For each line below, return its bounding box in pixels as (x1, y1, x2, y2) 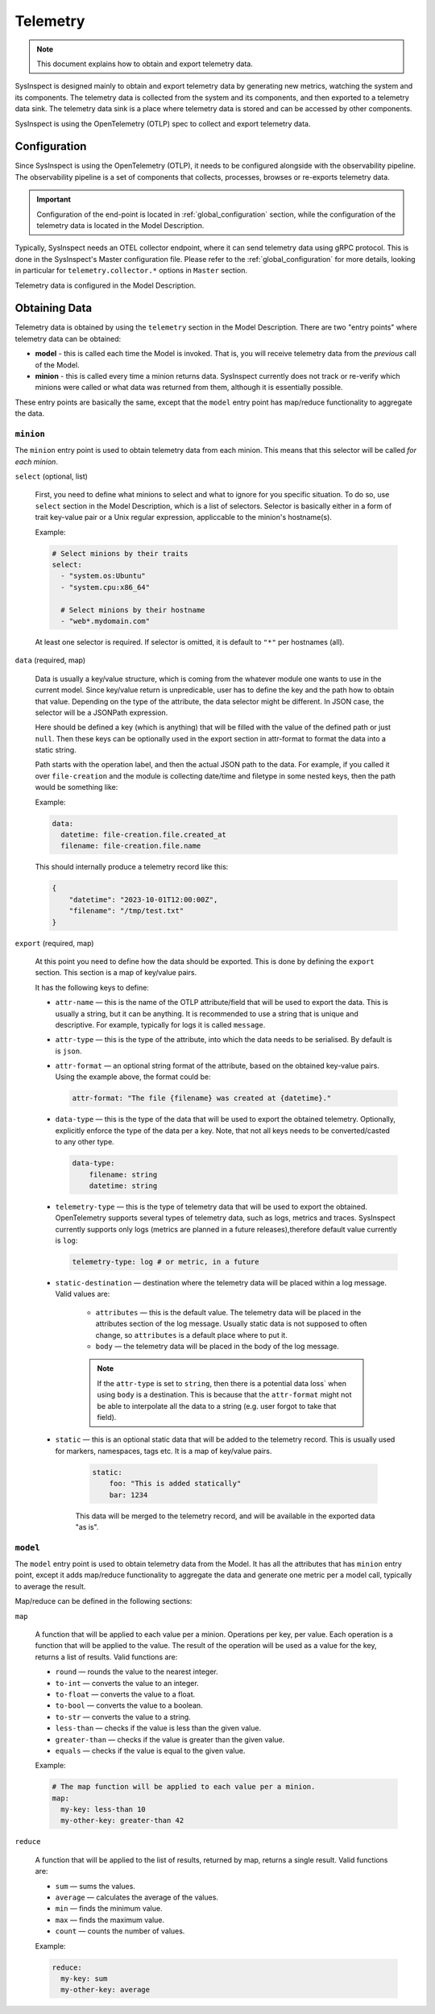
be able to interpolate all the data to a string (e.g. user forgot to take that (97, 1401, 337, 1410)
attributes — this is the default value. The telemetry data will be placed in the (95, 1307, 362, 1317)
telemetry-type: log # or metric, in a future (72, 1257, 259, 1267)
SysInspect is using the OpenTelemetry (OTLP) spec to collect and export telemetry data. (14, 118, 311, 128)
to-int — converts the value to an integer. (55, 1678, 199, 1688)
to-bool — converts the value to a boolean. (55, 1700, 203, 1710)
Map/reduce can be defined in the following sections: (14, 1597, 193, 1606)
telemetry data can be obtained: (14, 334, 122, 343)
